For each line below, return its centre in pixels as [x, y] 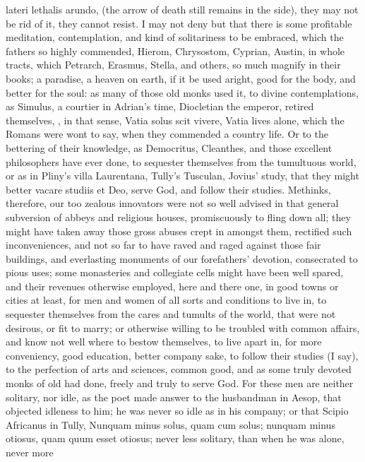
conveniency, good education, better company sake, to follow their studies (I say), [182, 355]
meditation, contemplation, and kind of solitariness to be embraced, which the [175, 37]
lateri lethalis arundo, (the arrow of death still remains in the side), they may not [182, 9]
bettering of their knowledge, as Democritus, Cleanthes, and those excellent [169, 147]
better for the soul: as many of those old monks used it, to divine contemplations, [182, 92]
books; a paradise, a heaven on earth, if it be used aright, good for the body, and [181, 78]
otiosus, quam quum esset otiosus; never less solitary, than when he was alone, [175, 438]
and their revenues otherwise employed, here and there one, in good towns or [172, 286]
